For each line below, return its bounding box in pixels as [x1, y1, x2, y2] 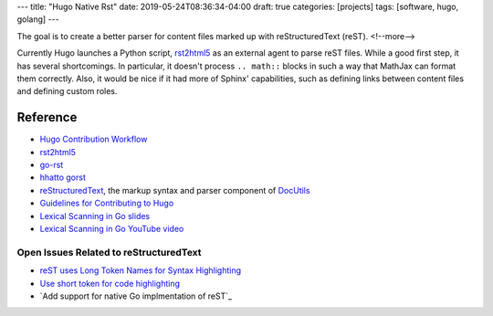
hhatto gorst [39, 172, 86, 183]
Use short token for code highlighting [39, 278, 180, 289]
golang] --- [16, 14, 59, 25]
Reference [16, 110, 78, 125]
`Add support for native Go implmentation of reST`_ [39, 290, 233, 301]
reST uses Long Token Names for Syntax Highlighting [39, 265, 242, 276]
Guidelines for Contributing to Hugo [39, 197, 174, 209]
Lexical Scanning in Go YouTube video [39, 223, 184, 234]
